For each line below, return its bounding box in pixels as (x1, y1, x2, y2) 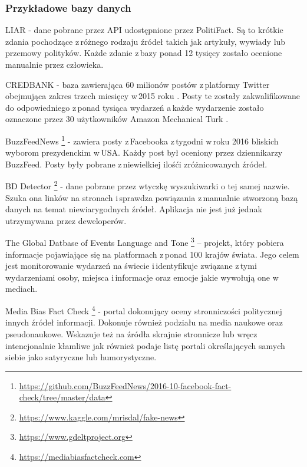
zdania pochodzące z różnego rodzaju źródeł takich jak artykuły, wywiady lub (5, 35, 286, 47)
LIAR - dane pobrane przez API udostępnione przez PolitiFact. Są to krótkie (5, 24, 283, 36)
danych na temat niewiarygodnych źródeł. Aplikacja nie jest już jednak (5, 203, 262, 215)
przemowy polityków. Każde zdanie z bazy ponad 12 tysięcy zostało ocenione (5, 47, 282, 59)
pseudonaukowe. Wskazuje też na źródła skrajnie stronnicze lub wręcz (5, 327, 258, 340)
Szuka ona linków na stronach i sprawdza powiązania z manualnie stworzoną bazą (5, 191, 298, 203)
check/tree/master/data (19, 391, 105, 403)
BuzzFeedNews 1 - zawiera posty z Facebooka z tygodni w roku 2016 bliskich (5, 133, 279, 147)
